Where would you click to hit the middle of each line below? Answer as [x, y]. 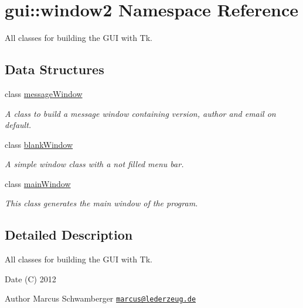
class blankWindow [39, 144]
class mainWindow [38, 183]
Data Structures [55, 69]
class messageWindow [44, 93]
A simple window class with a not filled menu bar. [94, 164]
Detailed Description [69, 235]
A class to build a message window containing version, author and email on [140, 113]
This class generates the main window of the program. [101, 203]
